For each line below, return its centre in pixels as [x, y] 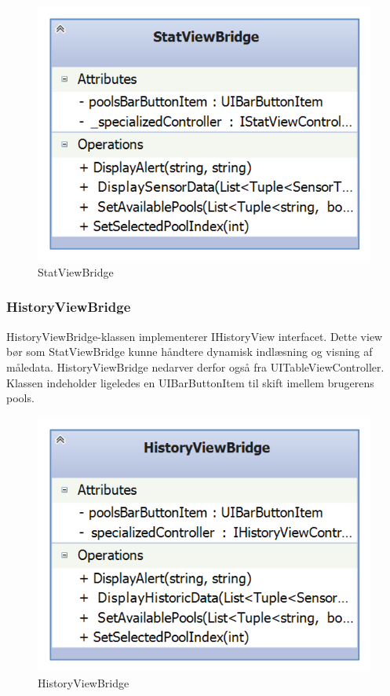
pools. [20, 398]
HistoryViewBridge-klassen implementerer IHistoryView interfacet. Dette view [195, 336]
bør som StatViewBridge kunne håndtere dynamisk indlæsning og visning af [190, 352]
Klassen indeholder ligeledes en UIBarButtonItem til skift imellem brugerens [190, 382]
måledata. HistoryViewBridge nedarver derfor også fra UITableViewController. [195, 366]
